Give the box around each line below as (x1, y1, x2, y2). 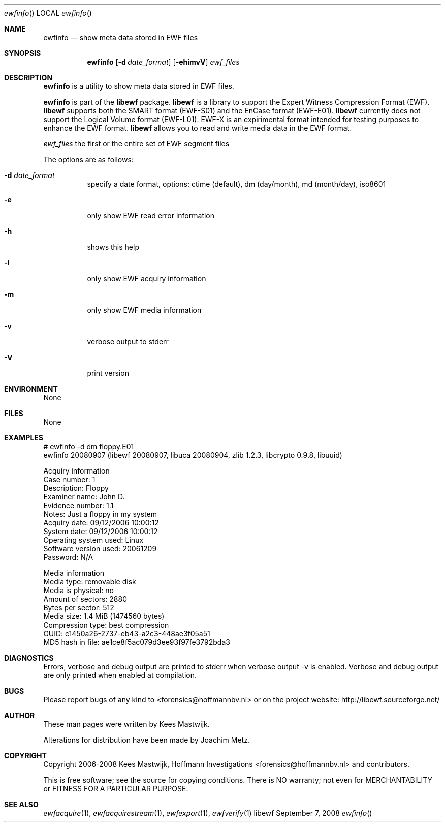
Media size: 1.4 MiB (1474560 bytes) (43, 612, 165, 621)
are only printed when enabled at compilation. (43, 671, 197, 680)
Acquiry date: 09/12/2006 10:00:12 (43, 518, 159, 527)
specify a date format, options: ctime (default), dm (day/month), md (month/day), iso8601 (87, 180, 386, 188)
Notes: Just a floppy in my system (43, 510, 157, 518)
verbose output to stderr (87, 337, 169, 346)
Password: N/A (43, 553, 93, 562)
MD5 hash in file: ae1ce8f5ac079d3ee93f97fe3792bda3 (43, 638, 230, 646)
